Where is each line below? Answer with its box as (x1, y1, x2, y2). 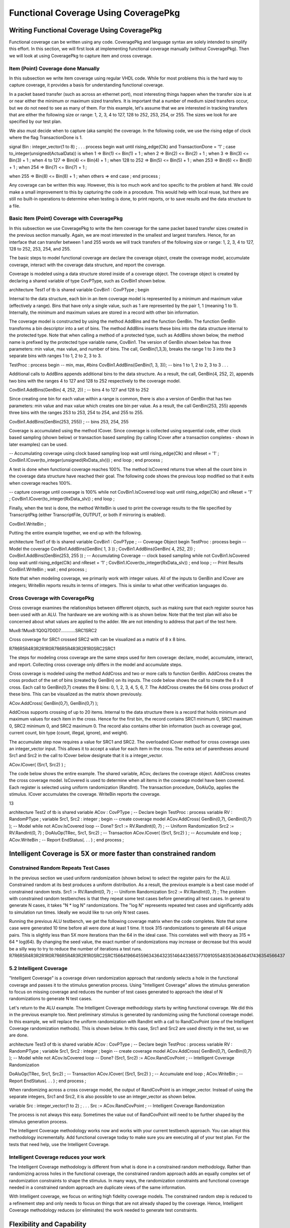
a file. (9, 203, 21, 209)
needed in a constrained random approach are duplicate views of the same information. (9, 1184, 186, 1191)
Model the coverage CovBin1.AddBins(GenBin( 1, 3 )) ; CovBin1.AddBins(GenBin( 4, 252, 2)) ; (9, 546, 195, 552)
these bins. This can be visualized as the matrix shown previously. (9, 691, 143, 697)
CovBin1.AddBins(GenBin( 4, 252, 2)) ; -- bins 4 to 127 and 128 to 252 (9, 387, 149, 392)
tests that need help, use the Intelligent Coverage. (9, 1141, 110, 1147)
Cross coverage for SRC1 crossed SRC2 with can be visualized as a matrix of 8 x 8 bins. (9, 637, 187, 642)
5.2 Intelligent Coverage (9, 965, 68, 972)
